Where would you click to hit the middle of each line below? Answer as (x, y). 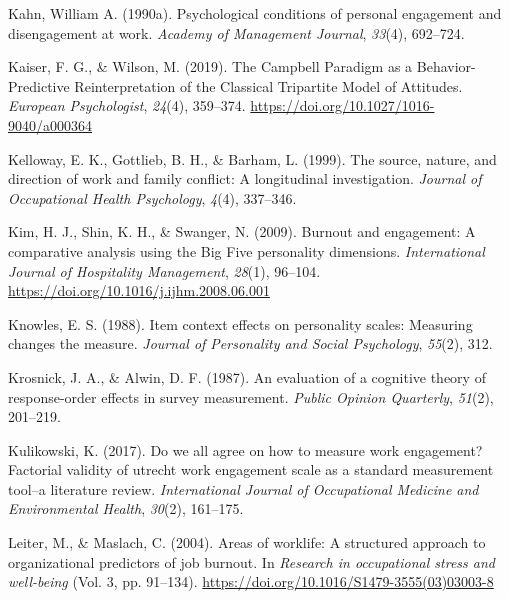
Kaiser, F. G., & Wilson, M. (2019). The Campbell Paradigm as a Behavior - (242, 66)
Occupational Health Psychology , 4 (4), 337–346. (152, 197)
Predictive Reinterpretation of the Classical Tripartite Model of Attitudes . (235, 85)
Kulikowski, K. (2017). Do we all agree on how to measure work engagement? (245, 449)
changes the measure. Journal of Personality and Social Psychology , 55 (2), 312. (250, 343)
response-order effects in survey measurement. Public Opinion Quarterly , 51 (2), (251, 396)
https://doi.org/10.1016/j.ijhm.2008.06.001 (139, 290)
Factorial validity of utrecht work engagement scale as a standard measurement (251, 469)
